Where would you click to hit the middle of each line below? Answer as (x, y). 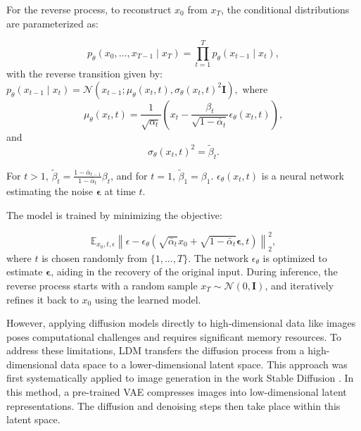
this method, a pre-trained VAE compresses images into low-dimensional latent (177, 392)
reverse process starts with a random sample (102, 285)
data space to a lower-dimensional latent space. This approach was (204, 364)
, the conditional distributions (285, 9)
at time (120, 191)
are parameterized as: (52, 23)
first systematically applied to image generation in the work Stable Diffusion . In (180, 378)
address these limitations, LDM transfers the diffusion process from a (156, 350)
